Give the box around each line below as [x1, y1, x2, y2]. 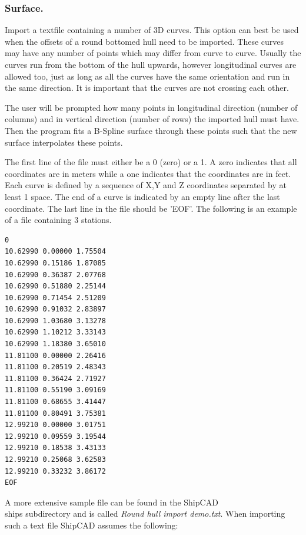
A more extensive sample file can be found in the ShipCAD [5, 495, 218, 508]
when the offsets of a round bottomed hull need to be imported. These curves [5, 35, 284, 47]
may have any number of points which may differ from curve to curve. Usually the [5, 47, 301, 59]
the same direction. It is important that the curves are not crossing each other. [5, 81, 289, 94]
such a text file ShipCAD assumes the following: [5, 518, 178, 531]
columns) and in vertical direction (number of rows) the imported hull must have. [5, 113, 300, 125]
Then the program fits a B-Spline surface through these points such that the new [5, 124, 297, 136]
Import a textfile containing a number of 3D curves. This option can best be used [5, 24, 299, 36]
